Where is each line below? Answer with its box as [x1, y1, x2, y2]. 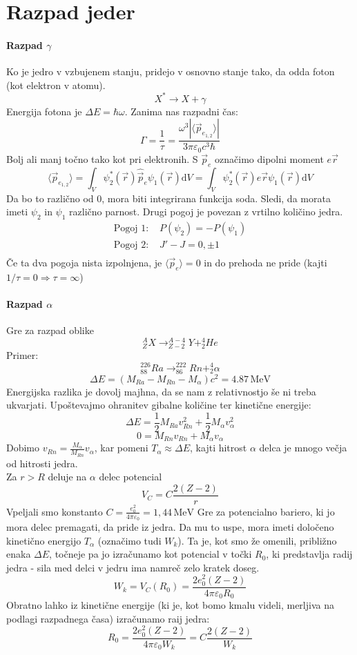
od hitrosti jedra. [6, 456, 78, 470]
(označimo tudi [97, 533, 162, 547]
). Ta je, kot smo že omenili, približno [177, 533, 337, 547]
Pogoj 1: [113, 223, 149, 233]
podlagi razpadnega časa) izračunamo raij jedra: [6, 611, 210, 625]
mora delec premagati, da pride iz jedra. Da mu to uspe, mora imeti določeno [6, 520, 334, 534]
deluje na [48, 469, 87, 484]
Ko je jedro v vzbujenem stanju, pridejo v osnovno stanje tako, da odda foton [6, 64, 335, 79]
